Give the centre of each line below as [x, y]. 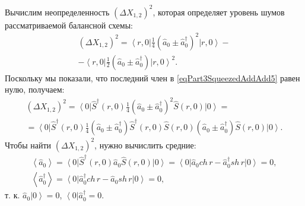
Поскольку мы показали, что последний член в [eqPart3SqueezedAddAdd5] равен [152, 77]
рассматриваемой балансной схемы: [69, 25]
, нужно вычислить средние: [145, 145]
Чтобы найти [28, 145]
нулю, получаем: [35, 89]
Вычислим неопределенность [57, 12]
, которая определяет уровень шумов [219, 12]
